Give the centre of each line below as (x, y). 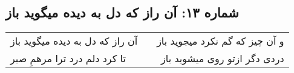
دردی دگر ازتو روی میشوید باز (223, 59)
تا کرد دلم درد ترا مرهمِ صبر (68, 59)
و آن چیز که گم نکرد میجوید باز (220, 41)
